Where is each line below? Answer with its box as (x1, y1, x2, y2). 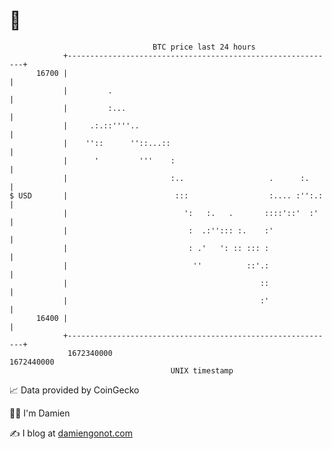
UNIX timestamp (170, 365, 234, 376)
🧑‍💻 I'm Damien (9, 407, 71, 419)
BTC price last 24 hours (152, 42, 256, 52)
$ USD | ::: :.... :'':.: (9, 190, 324, 201)
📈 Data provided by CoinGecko (9, 384, 140, 396)
